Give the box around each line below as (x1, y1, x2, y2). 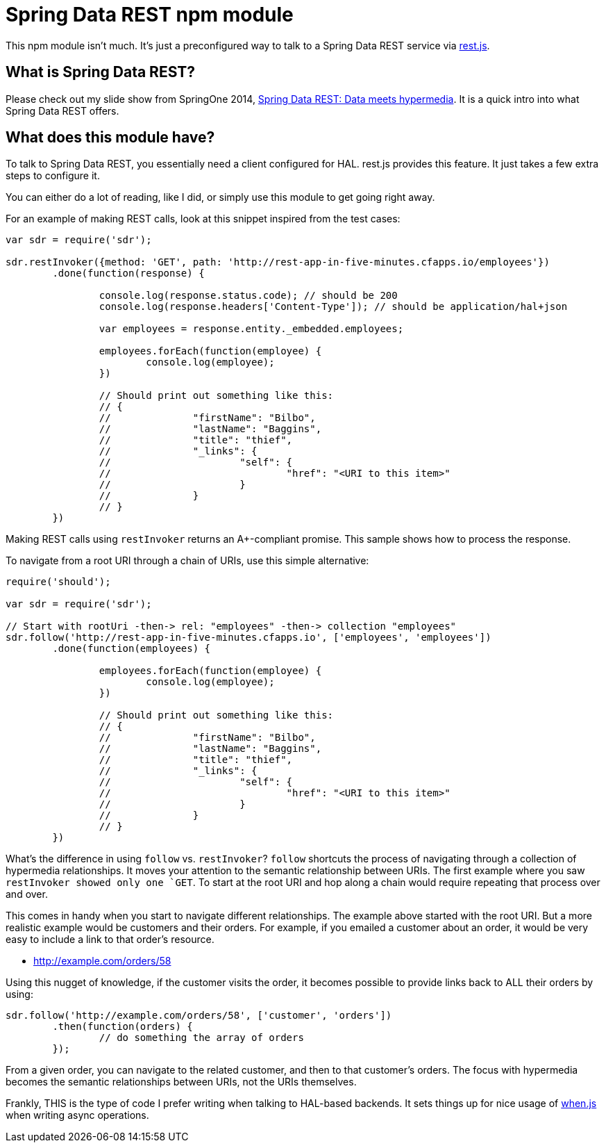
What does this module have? (6, 129, 215, 147)
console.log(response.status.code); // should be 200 (99, 290, 398, 302)
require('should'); (6, 576, 111, 588)
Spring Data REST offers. (6, 104, 119, 117)
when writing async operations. (6, 1109, 149, 1122)
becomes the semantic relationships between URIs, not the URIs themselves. (6, 1076, 357, 1088)
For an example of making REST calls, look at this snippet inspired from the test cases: (6, 213, 401, 225)
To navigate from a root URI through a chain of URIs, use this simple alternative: (6, 555, 369, 567)
